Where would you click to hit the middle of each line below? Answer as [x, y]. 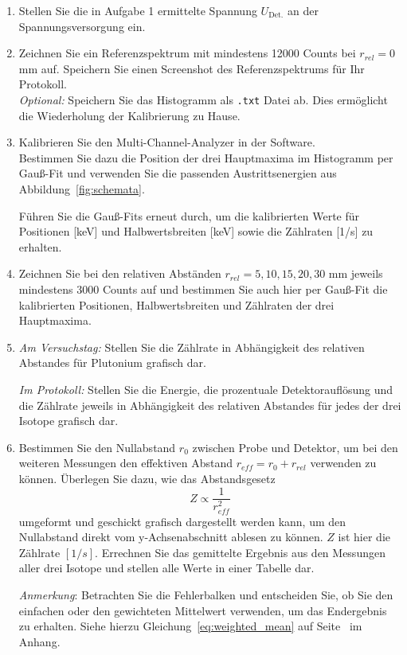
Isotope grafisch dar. [68, 421]
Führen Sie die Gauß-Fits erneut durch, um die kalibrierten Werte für [189, 215]
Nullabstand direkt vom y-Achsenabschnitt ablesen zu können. [171, 537]
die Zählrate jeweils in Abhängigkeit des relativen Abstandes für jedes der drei [210, 405]
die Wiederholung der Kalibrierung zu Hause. [129, 115]
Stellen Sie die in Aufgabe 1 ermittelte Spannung [138, 10]
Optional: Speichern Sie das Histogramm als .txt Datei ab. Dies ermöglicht [203, 99]
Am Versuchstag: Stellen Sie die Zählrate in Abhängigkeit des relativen [192, 347]
